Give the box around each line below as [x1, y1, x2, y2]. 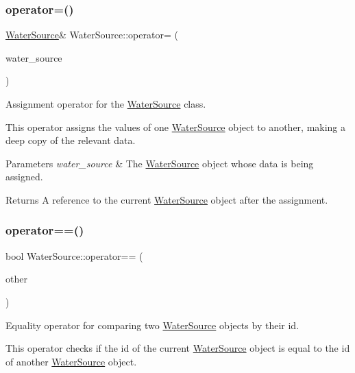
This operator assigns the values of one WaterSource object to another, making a [5, 119, 346, 134]
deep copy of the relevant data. [5, 133, 136, 147]
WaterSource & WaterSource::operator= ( [5, 27, 178, 42]
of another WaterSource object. [5, 354, 137, 368]
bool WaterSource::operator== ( [5, 248, 143, 263]
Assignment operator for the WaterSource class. [5, 97, 206, 110]
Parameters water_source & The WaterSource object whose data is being [5, 156, 314, 170]
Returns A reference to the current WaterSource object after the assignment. [5, 192, 328, 206]
